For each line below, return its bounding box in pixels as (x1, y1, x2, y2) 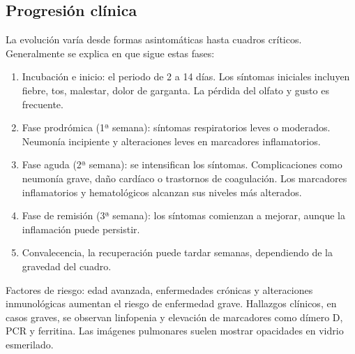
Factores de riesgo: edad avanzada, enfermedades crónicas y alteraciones (6, 282, 313, 297)
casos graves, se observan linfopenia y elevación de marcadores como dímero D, (6, 309, 343, 324)
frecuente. (22, 96, 63, 111)
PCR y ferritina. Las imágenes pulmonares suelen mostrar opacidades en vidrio (6, 323, 344, 338)
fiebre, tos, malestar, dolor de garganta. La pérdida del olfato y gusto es (22, 82, 329, 97)
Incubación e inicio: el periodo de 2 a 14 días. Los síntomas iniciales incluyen (22, 69, 350, 84)
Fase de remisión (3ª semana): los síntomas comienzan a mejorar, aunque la (22, 208, 345, 223)
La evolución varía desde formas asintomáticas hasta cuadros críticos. (6, 32, 302, 47)
